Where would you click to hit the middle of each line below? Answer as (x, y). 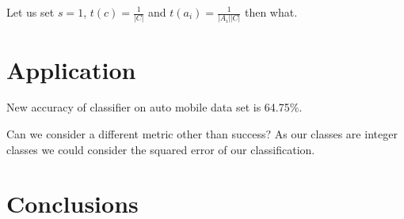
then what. (271, 12)
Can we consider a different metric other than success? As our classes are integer (202, 134)
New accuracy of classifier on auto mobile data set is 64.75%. (154, 107)
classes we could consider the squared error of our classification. (161, 149)
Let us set (30, 12)
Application (71, 69)
